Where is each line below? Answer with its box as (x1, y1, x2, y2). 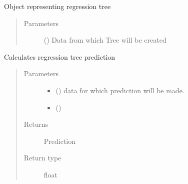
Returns (23, 119, 48, 129)
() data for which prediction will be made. (55, 85, 184, 95)
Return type (23, 152, 61, 163)
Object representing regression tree (4, 1, 111, 11)
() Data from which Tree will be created (43, 35, 166, 45)
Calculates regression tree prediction (4, 51, 115, 62)
